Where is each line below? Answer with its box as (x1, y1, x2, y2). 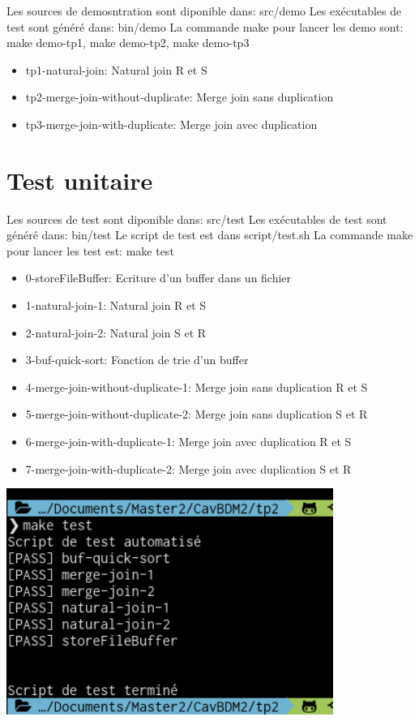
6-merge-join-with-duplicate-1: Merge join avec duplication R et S (25, 433, 352, 450)
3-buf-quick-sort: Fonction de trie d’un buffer (25, 351, 249, 368)
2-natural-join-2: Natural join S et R (25, 324, 207, 341)
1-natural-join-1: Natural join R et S (25, 297, 207, 314)
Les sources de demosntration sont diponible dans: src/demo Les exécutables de (6, 2, 402, 19)
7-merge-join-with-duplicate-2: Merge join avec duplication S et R (25, 460, 352, 477)
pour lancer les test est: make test (6, 242, 174, 259)
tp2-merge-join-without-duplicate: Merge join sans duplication (25, 88, 334, 105)
